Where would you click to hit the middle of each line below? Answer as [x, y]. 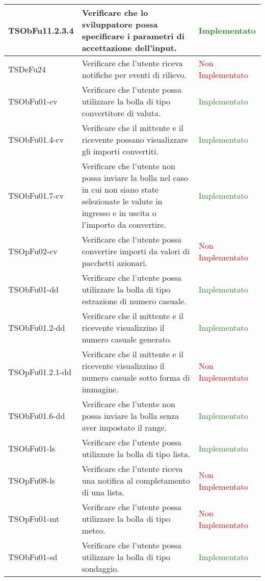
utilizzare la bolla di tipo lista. [136, 454]
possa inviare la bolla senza [130, 416]
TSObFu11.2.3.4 [41, 30]
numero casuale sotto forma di [136, 377]
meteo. [94, 530]
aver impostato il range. [124, 427]
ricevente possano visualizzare [135, 139]
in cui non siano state [120, 189]
